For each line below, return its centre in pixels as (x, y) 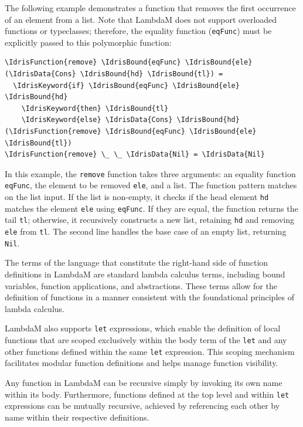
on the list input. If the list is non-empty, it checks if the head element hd (137, 197)
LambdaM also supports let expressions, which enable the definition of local (143, 328)
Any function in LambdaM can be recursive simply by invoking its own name (144, 382)
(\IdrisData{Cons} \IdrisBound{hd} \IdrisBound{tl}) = (114, 74)
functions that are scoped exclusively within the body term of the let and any (146, 340)
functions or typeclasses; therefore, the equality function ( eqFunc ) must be (138, 31)
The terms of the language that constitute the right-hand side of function (137, 262)
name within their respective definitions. (77, 417)
